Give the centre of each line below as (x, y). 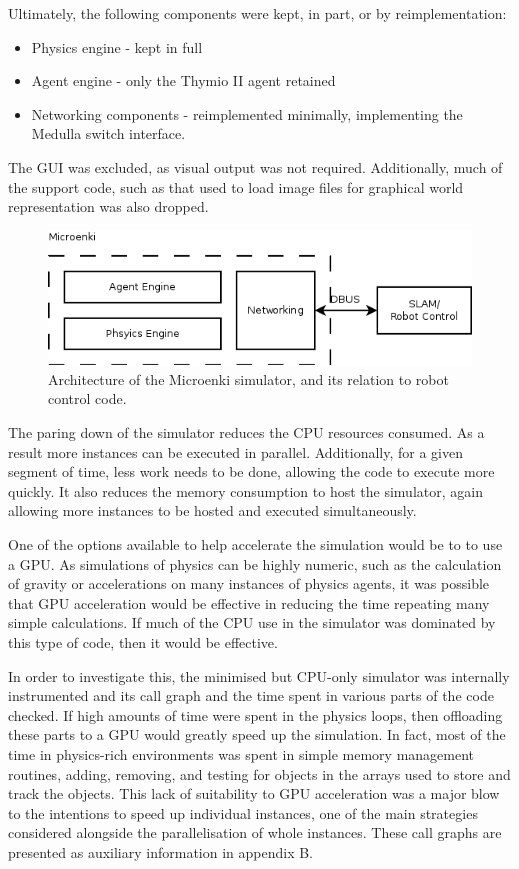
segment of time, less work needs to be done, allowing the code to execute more (251, 471)
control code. (87, 398)
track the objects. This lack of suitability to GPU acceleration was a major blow (254, 793)
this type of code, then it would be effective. (143, 642)
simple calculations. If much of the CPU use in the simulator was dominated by (252, 622)
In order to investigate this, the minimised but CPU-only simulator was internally (259, 675)
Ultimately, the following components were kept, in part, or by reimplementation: (257, 13)
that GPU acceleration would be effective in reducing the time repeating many (249, 602)
